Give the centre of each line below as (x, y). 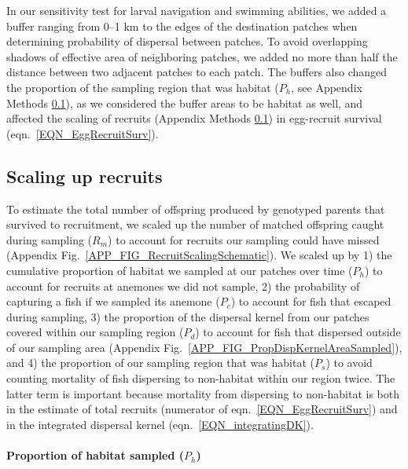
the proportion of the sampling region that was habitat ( (143, 87)
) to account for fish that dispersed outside (298, 332)
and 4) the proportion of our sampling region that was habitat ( (160, 363)
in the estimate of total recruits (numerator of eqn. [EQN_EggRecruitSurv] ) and (202, 409)
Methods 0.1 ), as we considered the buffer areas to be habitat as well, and (185, 103)
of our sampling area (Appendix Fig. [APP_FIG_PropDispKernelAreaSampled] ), (204, 347)
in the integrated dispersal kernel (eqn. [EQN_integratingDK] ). (160, 424)
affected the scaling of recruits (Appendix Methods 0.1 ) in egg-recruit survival (194, 118)
